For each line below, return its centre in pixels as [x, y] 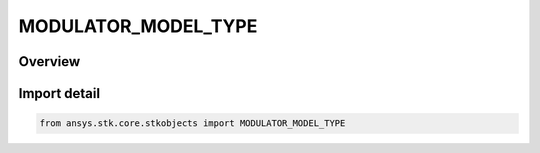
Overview [49, 61]
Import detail [59, 93]
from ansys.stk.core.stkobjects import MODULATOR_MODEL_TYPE [192, 123]
